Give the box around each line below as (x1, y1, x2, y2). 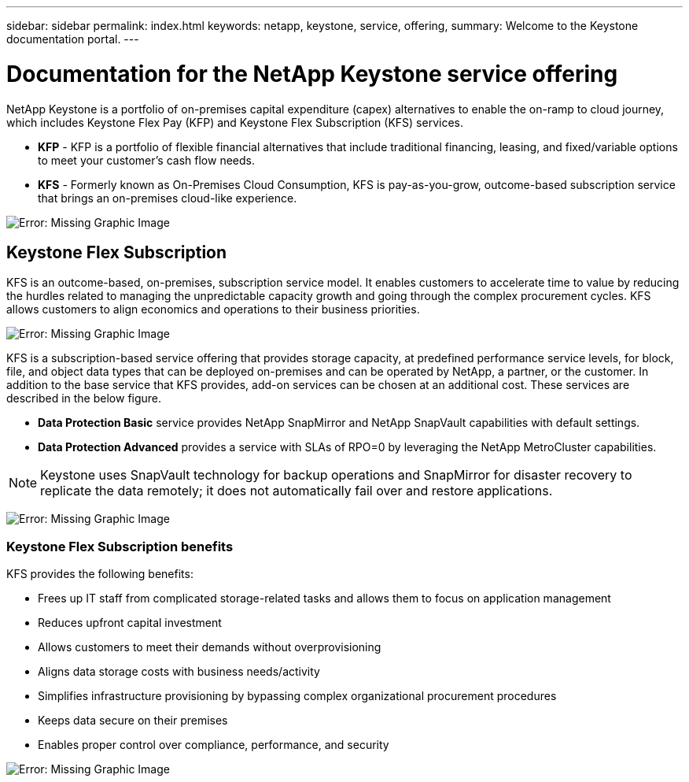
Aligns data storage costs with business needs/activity (38, 665, 320, 679)
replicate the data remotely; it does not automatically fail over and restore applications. (40, 483, 553, 499)
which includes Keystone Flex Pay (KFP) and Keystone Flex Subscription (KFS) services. (6, 115, 463, 129)
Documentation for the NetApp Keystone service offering (6, 60, 618, 87)
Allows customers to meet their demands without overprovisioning (38, 640, 381, 654)
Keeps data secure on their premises (38, 713, 228, 728)
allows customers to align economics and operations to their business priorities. (6, 302, 420, 317)
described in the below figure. (6, 391, 162, 406)
